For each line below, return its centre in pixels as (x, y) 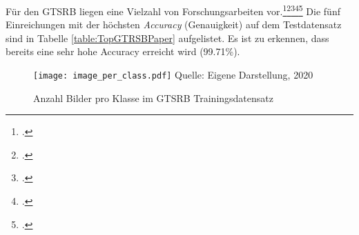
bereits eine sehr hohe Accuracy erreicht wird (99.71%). (123, 51)
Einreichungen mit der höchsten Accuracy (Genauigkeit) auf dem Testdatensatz (174, 24)
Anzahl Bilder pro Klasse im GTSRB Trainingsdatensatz (153, 98)
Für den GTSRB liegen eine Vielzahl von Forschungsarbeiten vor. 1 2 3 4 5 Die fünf (173, 10)
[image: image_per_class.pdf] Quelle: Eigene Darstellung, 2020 (173, 75)
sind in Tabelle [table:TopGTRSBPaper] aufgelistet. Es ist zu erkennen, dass (167, 38)
